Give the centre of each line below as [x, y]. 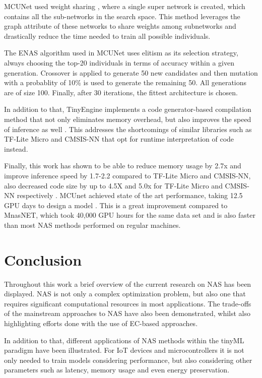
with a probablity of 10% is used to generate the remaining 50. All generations [125, 82]
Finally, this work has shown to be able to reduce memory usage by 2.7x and [123, 166]
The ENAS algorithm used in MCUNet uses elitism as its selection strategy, [121, 53]
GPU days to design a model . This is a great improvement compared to [116, 205]
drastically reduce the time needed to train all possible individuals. [107, 36]
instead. [16, 148]
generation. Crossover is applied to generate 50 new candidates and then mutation [131, 72]
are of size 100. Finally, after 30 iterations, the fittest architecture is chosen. [121, 92]
